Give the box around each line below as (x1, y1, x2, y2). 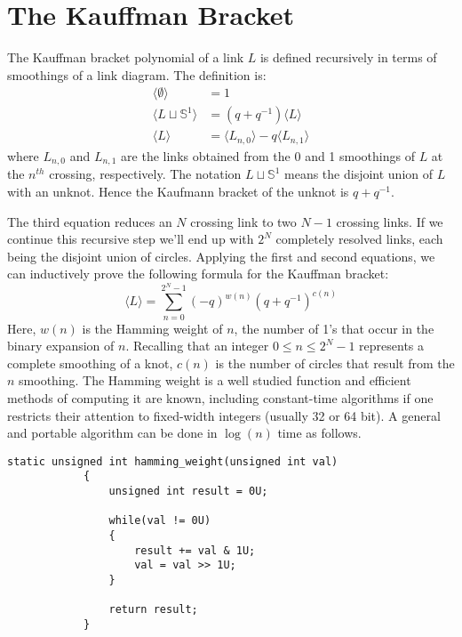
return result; (108, 603, 198, 617)
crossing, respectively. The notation (49, 165, 242, 183)
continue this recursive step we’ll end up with (7, 230, 254, 248)
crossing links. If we (336, 212, 443, 230)
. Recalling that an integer (125, 336, 269, 355)
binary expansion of (7, 336, 115, 355)
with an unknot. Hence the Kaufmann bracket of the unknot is (7, 181, 349, 200)
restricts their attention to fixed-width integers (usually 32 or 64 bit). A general (7, 406, 441, 424)
